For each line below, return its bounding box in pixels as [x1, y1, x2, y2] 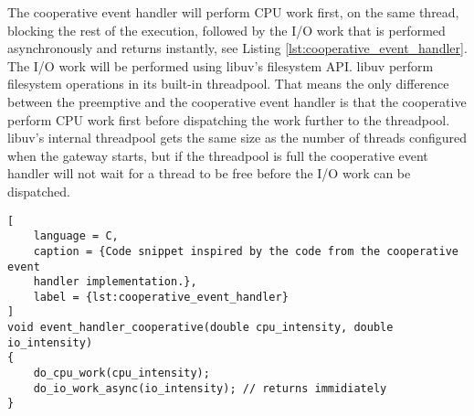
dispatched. [7, 181, 70, 200]
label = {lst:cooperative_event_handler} [33, 290, 289, 304]
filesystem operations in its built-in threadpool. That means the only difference [7, 74, 449, 93]
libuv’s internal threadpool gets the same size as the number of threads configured [7, 128, 468, 147]
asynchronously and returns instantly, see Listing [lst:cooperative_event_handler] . [7, 38, 468, 58]
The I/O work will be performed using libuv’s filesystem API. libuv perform [7, 56, 434, 75]
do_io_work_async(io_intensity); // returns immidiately [33, 381, 387, 395]
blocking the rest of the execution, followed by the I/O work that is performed [7, 20, 446, 39]
